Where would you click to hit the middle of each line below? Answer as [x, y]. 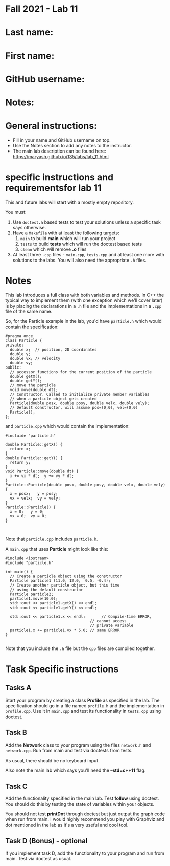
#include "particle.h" [29, 563]
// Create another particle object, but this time [65, 585]
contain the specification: [32, 327]
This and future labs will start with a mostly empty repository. [70, 202]
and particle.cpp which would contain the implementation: [68, 426]
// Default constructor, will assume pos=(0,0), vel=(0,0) [74, 407]
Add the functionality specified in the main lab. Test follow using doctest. [82, 798]
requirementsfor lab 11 [53, 188]
